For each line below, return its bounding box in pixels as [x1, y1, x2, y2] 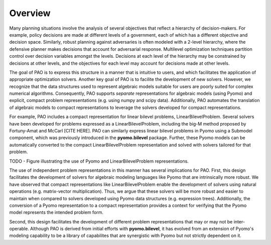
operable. [9, 226, 30, 232]
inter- [233, 218, 245, 224]
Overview [9, 8, 51, 19]
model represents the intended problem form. [9, 209, 104, 215]
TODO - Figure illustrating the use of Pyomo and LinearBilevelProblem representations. [9, 158, 189, 164]
